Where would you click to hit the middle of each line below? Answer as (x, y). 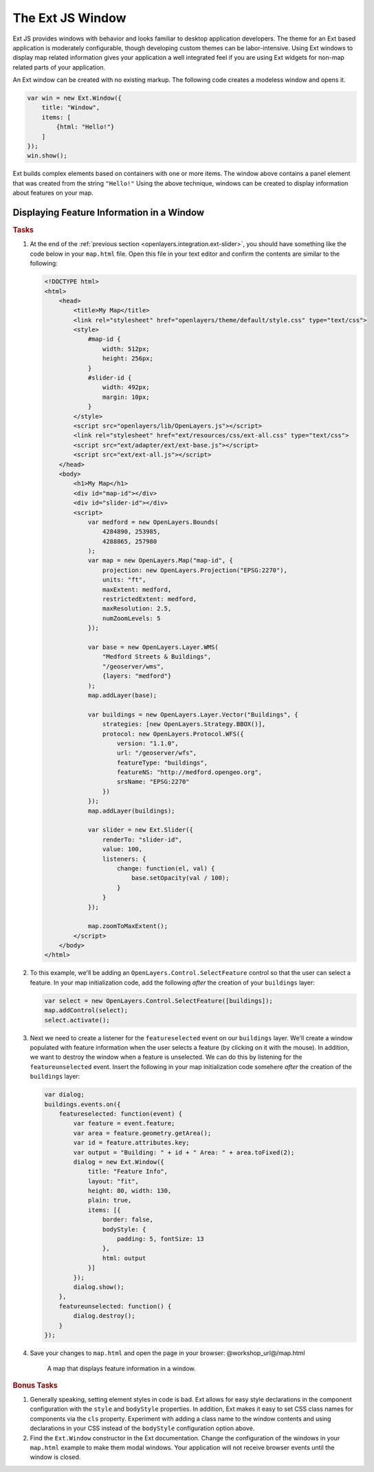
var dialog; (65, 1095)
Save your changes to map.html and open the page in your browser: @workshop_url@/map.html (167, 1353)
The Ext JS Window (69, 18)
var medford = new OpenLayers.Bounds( (153, 522)
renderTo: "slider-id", (142, 839)
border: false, (128, 1220)
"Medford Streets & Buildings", (157, 657)
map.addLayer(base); (122, 695)
